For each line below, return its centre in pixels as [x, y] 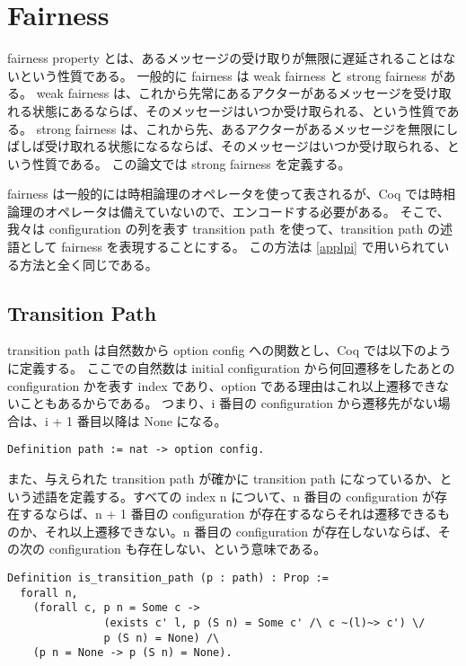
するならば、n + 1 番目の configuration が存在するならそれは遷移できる [228, 514]
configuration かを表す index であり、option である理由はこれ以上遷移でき [222, 385]
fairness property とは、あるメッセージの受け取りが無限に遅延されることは [225, 58]
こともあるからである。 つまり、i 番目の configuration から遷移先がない [229, 403]
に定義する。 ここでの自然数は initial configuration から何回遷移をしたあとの [231, 368]
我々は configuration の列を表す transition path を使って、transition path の [224, 229]
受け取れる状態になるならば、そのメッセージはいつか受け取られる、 [246, 146]
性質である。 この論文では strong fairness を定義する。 [191, 163]
